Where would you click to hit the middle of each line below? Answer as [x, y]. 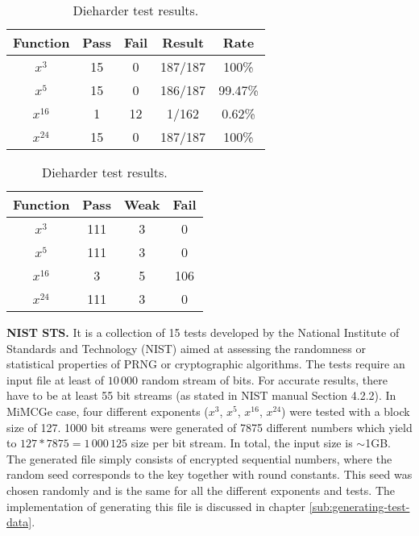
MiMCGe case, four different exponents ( [108, 411]
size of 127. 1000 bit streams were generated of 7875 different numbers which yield [209, 427]
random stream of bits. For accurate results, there [264, 379]
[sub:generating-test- [359, 506]
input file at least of [56, 379]
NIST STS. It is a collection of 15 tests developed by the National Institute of [203, 332]
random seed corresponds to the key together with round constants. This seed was [209, 474]
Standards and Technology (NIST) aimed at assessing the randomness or [186, 348]
